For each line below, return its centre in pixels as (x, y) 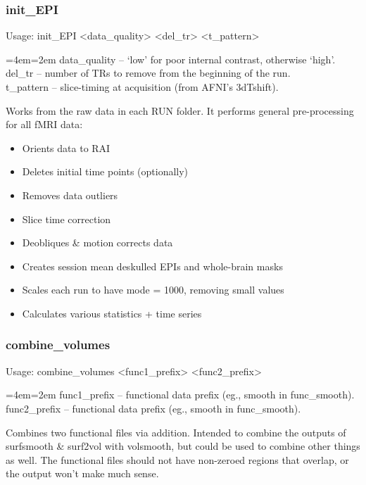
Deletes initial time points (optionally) (105, 171)
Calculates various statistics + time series (112, 313)
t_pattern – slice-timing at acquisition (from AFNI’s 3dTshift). (142, 87)
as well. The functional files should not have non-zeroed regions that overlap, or (177, 459)
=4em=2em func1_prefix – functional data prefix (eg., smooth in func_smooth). (180, 395)
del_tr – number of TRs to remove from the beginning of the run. (148, 73)
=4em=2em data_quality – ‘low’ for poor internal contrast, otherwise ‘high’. (171, 59)
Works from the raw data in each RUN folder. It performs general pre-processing (180, 110)
